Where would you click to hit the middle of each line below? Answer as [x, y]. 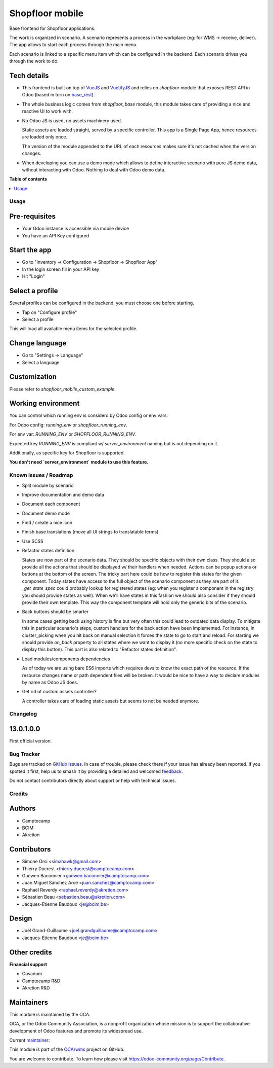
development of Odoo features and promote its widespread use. [76, 1031]
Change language [38, 343]
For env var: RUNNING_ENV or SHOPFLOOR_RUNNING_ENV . [73, 434]
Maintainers [29, 1002]
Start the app [30, 250]
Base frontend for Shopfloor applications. [52, 28]
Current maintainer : [30, 1040]
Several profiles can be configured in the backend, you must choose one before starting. [102, 303]
